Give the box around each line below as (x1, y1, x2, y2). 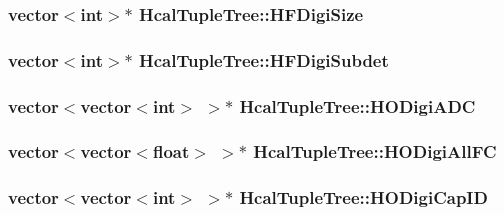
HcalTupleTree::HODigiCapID (239, 185, 488, 210)
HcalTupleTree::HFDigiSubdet (139, 47, 389, 72)
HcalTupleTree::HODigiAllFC (253, 139, 497, 164)
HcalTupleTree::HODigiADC (239, 93, 476, 118)
